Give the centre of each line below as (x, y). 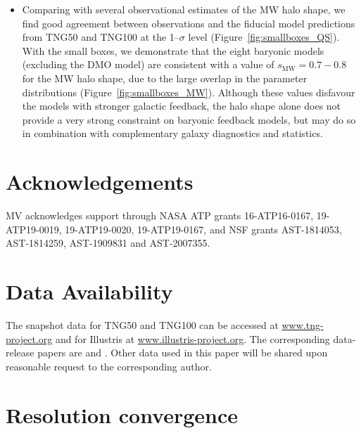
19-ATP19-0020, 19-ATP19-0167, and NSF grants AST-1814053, (203, 229)
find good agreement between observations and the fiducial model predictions (189, 23)
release (20, 353)
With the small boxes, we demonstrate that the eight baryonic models (173, 50)
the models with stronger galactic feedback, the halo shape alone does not (182, 106)
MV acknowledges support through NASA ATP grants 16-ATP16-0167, (160, 215)
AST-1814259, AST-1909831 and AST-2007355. (108, 243)
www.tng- (303, 324)
